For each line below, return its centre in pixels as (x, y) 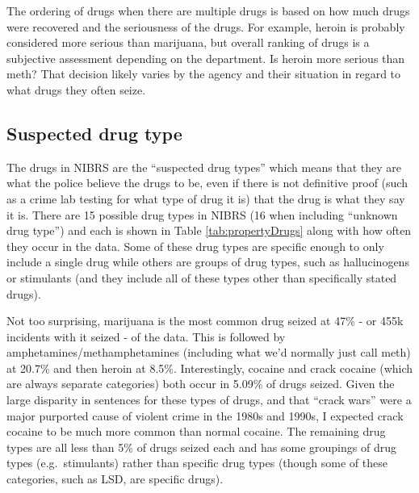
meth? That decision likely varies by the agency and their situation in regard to (204, 74)
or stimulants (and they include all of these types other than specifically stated (202, 277)
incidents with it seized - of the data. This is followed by (146, 336)
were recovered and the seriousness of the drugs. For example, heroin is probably (206, 26)
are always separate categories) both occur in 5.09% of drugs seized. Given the (201, 384)
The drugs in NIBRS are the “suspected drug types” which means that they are (204, 167)
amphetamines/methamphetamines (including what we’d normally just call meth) (209, 352)
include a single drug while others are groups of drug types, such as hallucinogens (208, 262)
